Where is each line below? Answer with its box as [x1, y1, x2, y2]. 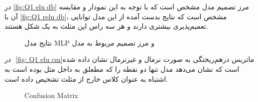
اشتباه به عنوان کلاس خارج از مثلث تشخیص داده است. [4, 73, 168, 84]
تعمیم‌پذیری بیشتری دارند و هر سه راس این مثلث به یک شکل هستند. [4, 21, 208, 31]
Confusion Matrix [24, 90, 78, 101]
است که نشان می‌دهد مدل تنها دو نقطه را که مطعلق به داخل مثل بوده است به [4, 63, 240, 74]
